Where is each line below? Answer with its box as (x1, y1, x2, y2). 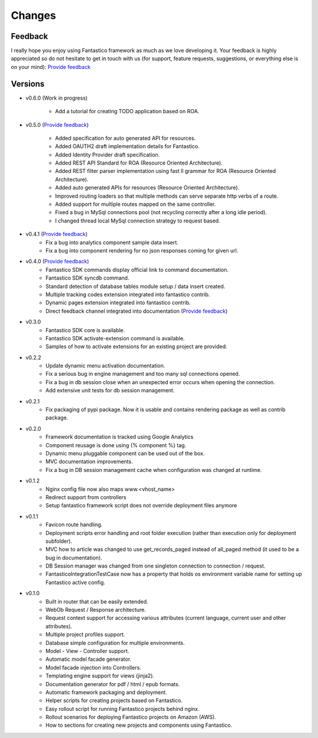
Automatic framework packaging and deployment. (45, 688, 167, 696)
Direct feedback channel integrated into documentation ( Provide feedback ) (45, 307, 228, 314)
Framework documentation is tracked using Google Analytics (45, 434, 194, 441)
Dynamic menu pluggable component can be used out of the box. (45, 450, 205, 457)
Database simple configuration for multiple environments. (45, 639, 185, 646)
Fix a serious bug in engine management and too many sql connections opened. (45, 370, 240, 378)
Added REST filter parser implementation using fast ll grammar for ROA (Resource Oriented (55, 168, 276, 175)
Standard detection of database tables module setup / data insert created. (45, 283, 226, 290)
